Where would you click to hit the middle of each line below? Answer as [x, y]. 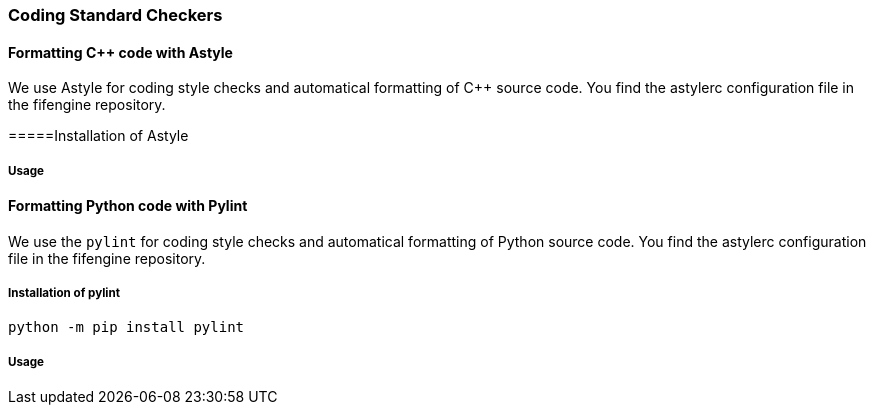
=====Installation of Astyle [98, 136]
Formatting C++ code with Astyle [120, 52]
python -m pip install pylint [126, 327]
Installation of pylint [64, 293]
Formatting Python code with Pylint [128, 205]
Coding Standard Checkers [115, 15]
